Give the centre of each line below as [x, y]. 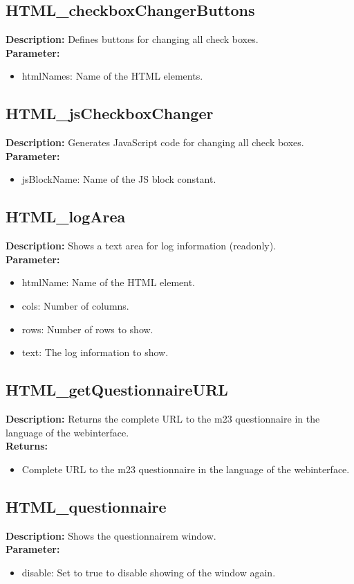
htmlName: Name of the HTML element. [109, 282]
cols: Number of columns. [75, 305]
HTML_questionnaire [86, 506]
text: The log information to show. [95, 352]
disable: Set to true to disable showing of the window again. [149, 572]
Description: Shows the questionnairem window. [111, 535]
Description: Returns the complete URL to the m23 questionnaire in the [163, 418]
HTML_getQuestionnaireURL [117, 390]
